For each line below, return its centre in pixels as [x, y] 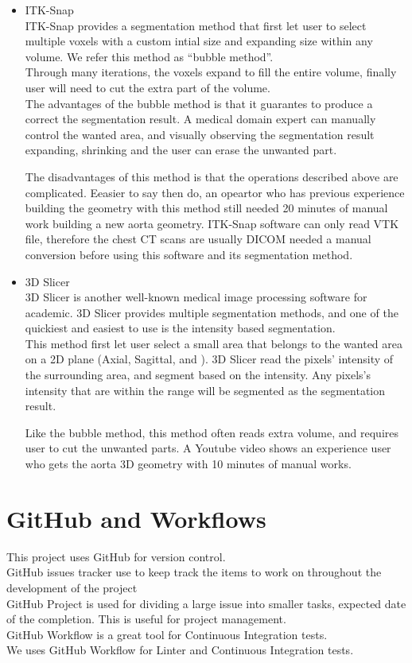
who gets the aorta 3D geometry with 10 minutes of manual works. [188, 464]
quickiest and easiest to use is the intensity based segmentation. [180, 328]
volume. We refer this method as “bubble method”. [149, 56]
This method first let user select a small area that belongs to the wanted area [214, 343]
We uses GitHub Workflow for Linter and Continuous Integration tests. [180, 650]
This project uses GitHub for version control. [116, 556]
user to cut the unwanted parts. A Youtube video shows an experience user [208, 448]
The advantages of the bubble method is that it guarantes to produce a [199, 103]
